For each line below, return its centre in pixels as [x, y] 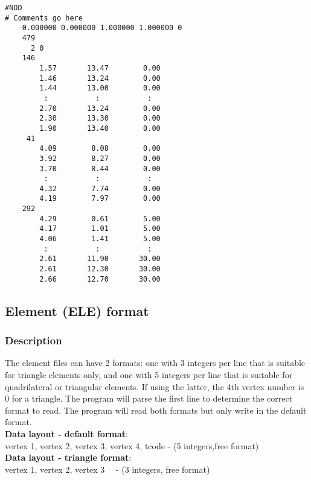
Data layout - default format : [66, 433]
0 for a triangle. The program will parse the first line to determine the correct [149, 398]
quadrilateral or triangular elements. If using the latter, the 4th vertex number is [155, 386]
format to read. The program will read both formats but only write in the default [156, 410]
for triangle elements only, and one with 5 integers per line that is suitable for [149, 374]
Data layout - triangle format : [68, 457]
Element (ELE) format [77, 310]
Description [34, 340]
